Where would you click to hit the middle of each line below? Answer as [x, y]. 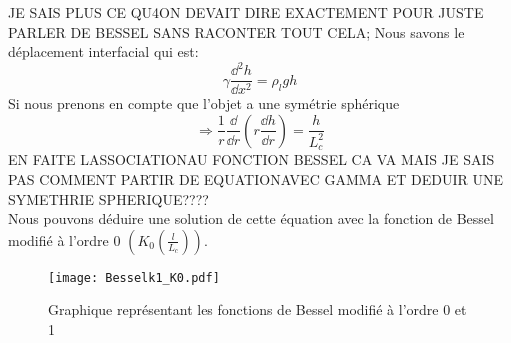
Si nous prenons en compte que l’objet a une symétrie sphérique [204, 103]
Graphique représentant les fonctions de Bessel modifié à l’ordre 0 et [257, 309]
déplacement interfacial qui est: [103, 51]
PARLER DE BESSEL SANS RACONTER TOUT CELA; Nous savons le [236, 31]
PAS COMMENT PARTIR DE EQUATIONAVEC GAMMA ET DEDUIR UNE [256, 178]
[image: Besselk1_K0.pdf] [134, 277]
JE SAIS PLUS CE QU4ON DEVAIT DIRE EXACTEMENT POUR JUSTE [246, 12]
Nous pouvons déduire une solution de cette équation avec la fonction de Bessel [251, 218]
